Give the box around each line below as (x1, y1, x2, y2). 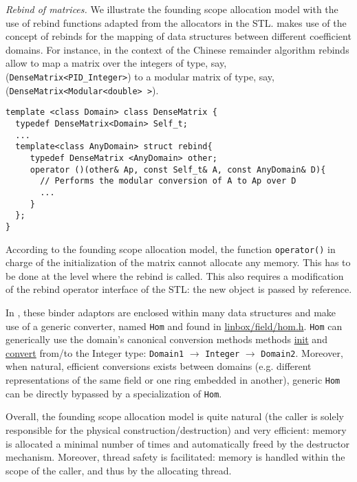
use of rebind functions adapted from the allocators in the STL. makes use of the (6, 15, 347, 30)
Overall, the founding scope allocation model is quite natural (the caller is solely (6, 409, 344, 424)
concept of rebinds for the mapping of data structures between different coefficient (6, 29, 351, 43)
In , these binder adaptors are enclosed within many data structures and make (6, 305, 336, 319)
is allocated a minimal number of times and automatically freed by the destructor (6, 436, 350, 450)
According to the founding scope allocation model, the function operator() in (6, 241, 336, 256)
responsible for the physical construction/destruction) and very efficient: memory (6, 422, 347, 437)
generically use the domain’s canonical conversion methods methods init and (6, 332, 327, 347)
